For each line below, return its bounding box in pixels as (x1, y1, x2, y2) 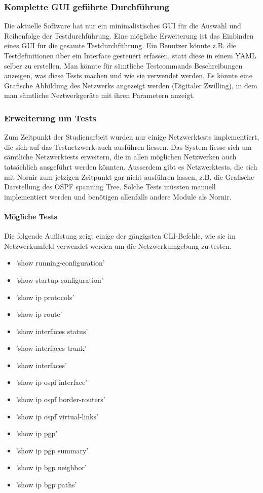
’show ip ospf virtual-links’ (16, 411, 98, 421)
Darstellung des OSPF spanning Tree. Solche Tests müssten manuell (4, 181, 216, 192)
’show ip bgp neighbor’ (16, 462, 87, 473)
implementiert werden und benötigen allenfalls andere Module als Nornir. (4, 191, 232, 202)
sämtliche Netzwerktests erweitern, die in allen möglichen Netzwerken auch (4, 151, 237, 162)
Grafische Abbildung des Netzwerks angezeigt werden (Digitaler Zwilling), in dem (4, 80, 257, 90)
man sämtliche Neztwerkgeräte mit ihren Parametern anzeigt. (4, 90, 195, 101)
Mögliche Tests (4, 211, 57, 221)
